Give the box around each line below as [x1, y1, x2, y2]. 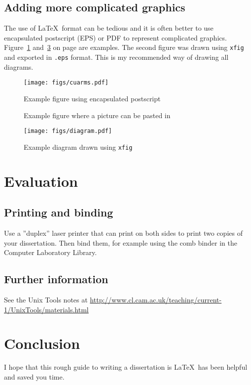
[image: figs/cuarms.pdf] [24, 79, 108, 86]
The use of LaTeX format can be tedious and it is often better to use [4, 23, 214, 33]
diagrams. [4, 61, 34, 72]
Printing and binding [4, 205, 113, 220]
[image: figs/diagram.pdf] [24, 128, 112, 135]
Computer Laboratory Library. [4, 247, 97, 257]
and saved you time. [4, 371, 65, 382]
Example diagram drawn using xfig [24, 141, 133, 152]
